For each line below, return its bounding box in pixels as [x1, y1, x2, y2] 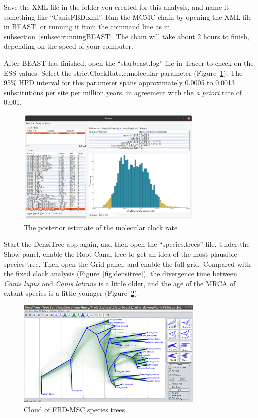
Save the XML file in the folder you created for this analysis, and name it [4, 2, 229, 12]
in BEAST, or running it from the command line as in [4, 21, 170, 32]
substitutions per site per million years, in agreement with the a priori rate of [4, 87, 242, 97]
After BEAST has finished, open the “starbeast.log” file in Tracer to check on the [4, 57, 254, 68]
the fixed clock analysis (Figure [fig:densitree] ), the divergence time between [4, 268, 237, 279]
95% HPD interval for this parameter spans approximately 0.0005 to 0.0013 [4, 77, 235, 88]
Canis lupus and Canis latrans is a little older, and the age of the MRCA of [4, 278, 236, 288]
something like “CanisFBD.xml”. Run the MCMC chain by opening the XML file [4, 11, 252, 22]
